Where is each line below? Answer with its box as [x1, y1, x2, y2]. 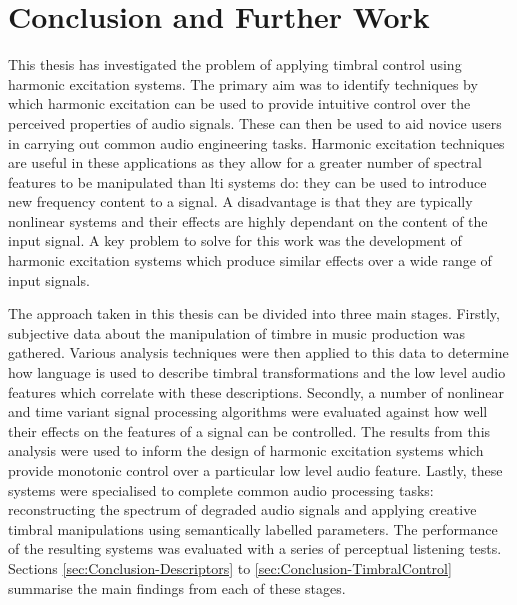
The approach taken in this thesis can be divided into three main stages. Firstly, [8, 303, 500, 324]
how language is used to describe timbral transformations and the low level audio [8, 362, 506, 383]
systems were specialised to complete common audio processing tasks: [8, 479, 434, 500]
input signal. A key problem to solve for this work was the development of [8, 230, 462, 251]
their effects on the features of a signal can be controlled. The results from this [8, 420, 491, 441]
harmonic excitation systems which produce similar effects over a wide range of [8, 250, 492, 271]
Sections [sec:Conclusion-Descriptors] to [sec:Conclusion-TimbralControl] [8, 557, 452, 578]
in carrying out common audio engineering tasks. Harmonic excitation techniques [8, 132, 505, 153]
